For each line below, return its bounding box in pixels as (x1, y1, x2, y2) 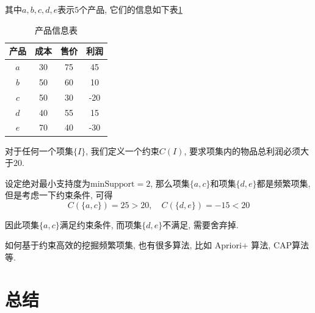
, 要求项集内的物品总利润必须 (184, 144, 300, 157)
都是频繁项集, (256, 176, 311, 189)
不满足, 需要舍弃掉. (162, 218, 239, 231)
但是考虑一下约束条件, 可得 (5, 189, 113, 201)
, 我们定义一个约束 (85, 144, 159, 157)
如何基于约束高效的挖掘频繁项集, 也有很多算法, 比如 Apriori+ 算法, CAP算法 (5, 239, 310, 251)
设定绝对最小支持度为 (5, 176, 90, 189)
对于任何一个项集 (5, 144, 73, 157)
